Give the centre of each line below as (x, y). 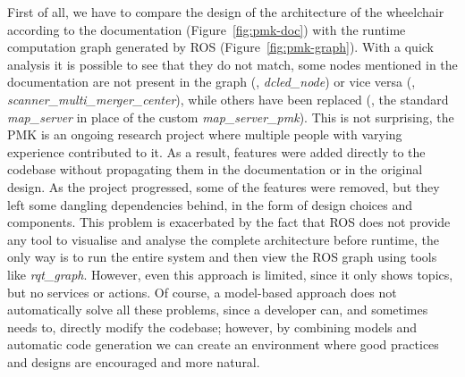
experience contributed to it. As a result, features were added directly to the (216, 151)
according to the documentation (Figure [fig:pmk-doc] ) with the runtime (207, 29)
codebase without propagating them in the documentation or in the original (215, 169)
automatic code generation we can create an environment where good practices (223, 344)
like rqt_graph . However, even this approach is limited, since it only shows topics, (230, 274)
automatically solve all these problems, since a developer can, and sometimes (218, 310)
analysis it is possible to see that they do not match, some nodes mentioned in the (232, 64)
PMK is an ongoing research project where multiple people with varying (205, 134)
